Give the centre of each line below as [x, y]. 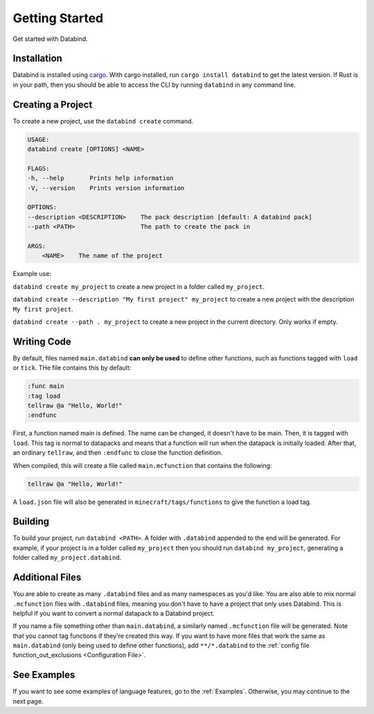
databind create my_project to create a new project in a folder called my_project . [139, 286]
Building [31, 522]
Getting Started [58, 18]
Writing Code [42, 341]
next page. [28, 701]
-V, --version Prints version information [106, 188]
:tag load [44, 396]
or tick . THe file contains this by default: [72, 368]
